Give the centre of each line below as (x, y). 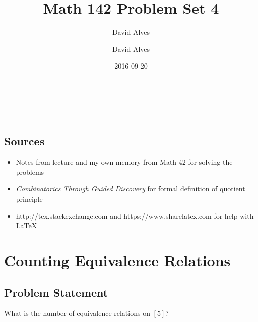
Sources (24, 141)
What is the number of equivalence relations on (77, 313)
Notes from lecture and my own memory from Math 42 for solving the (124, 162)
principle (29, 199)
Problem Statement (56, 292)
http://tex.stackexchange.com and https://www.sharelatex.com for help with (135, 215)
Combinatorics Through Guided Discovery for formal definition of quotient (131, 189)
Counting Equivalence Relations (117, 260)
